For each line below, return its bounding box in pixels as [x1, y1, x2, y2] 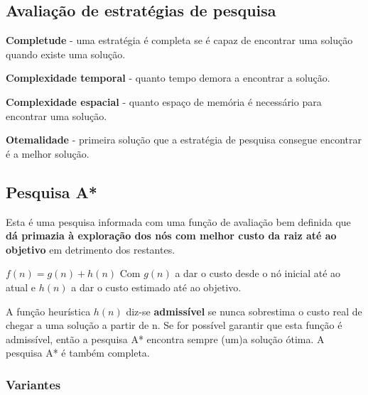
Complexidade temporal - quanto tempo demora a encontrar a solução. [6, 70, 330, 85]
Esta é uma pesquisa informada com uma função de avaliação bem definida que [6, 214, 351, 229]
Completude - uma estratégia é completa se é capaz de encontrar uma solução [6, 33, 353, 48]
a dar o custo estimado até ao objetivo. [71, 279, 242, 294]
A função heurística [6, 303, 91, 318]
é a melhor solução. [6, 146, 90, 161]
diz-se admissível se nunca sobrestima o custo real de [126, 303, 362, 318]
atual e [6, 279, 36, 294]
